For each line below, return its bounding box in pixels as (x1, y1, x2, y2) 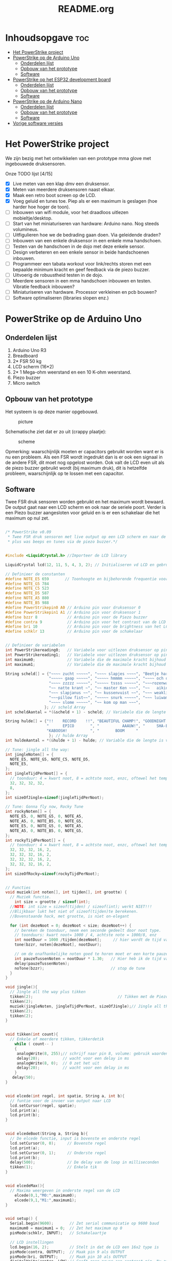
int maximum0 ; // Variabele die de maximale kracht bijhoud (5, 657, 166, 662)
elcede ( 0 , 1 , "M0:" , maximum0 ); (14, 1193, 77, 1198)
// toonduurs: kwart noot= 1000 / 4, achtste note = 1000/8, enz (14, 932, 157, 938)
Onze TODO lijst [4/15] (5, 170, 53, 176)
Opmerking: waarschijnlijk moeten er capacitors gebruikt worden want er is (5, 448, 164, 454)
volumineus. (12, 226, 39, 233)
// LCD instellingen (10, 1239, 54, 1245)
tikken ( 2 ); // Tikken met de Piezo (10, 994, 168, 1000)
